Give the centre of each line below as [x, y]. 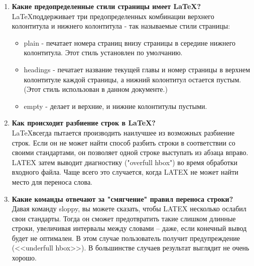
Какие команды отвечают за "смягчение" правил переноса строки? [122, 198]
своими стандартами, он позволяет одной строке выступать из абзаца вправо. [130, 152]
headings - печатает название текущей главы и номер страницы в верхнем [137, 69]
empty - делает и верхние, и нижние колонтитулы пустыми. [115, 106]
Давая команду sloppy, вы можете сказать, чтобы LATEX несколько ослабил [129, 209]
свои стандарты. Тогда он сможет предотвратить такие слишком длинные [124, 218]
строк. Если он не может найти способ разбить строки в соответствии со [123, 142]
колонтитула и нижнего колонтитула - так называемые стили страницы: [121, 26]
